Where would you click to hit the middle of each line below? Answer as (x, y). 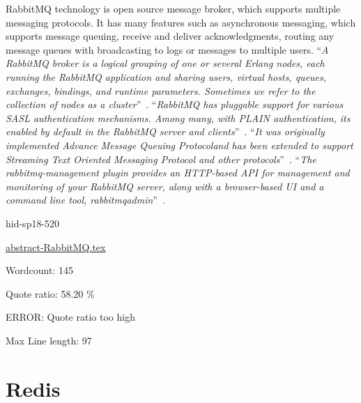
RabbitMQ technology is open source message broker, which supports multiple (173, 8)
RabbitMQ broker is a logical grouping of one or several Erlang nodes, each (165, 63)
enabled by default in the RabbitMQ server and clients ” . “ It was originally (165, 131)
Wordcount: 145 (39, 270)
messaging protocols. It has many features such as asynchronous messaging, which (181, 22)
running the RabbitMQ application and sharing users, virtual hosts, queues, (166, 76)
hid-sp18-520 (33, 223)
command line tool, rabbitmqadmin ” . (85, 200)
